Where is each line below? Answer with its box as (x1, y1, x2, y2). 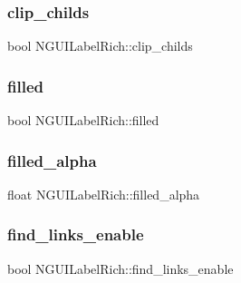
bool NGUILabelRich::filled (7, 111, 159, 130)
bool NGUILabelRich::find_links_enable (7, 259, 234, 278)
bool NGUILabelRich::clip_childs (7, 36, 193, 55)
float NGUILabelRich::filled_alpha (7, 184, 200, 203)
